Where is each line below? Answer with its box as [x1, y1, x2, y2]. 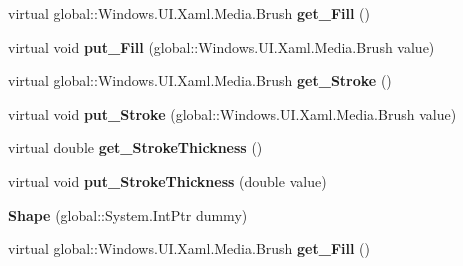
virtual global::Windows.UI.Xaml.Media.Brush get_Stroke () [8, 70, 392, 91]
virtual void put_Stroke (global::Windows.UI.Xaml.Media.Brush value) [8, 103, 457, 124]
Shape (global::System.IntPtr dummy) [8, 204, 248, 225]
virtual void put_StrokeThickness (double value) [8, 170, 327, 191]
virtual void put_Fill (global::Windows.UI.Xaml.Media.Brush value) [8, 36, 435, 57]
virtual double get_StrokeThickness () [8, 137, 263, 158]
